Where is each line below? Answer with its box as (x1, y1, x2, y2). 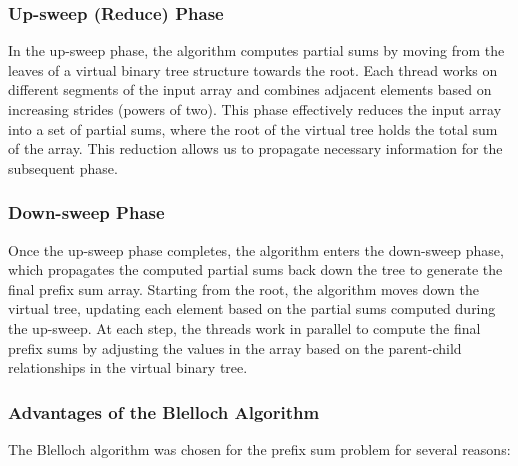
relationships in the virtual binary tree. (8, 357, 248, 378)
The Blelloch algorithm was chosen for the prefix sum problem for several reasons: (8, 438, 511, 459)
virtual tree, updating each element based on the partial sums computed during (8, 298, 496, 319)
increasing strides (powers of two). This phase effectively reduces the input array (8, 99, 502, 119)
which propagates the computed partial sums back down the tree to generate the (8, 259, 503, 280)
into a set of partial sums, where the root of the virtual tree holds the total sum (8, 118, 498, 139)
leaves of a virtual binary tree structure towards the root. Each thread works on (8, 59, 498, 80)
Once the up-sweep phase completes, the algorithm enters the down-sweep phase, (8, 239, 504, 260)
